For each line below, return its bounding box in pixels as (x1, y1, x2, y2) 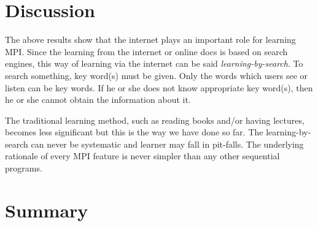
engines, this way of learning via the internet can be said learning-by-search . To (5, 57, 303, 70)
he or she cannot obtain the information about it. (5, 93, 191, 106)
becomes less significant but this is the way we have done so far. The (5, 126, 263, 138)
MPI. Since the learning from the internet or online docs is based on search (5, 45, 288, 58)
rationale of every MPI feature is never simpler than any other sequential (5, 149, 280, 162)
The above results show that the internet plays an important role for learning (5, 33, 296, 46)
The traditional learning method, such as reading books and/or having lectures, (5, 113, 304, 126)
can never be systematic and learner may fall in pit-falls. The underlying (31, 137, 304, 150)
